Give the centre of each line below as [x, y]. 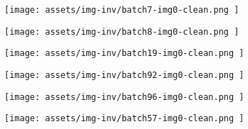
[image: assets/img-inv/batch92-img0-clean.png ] [124, 75]
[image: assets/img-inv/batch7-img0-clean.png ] [122, 10]
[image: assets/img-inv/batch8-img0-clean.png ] [122, 32]
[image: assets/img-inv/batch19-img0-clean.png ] [124, 54]
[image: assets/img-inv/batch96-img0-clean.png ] [124, 97]
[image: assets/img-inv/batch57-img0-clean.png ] [124, 119]
